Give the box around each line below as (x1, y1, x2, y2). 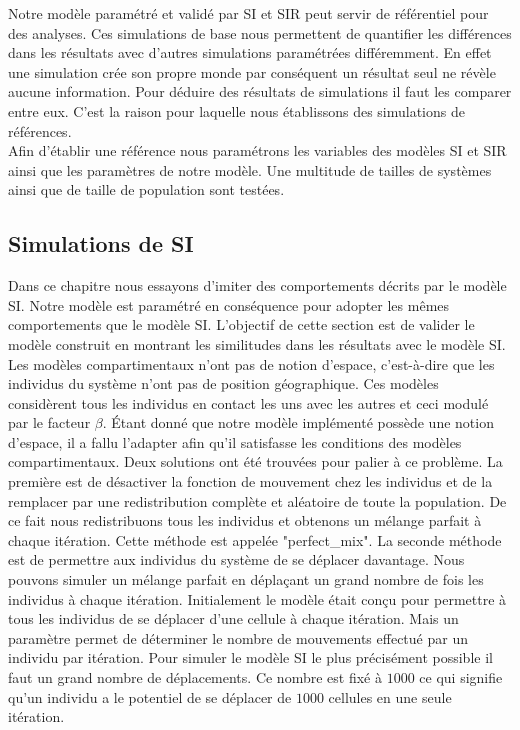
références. (8, 120, 72, 141)
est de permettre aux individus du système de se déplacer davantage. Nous (8, 549, 465, 570)
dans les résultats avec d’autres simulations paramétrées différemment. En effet (8, 42, 492, 63)
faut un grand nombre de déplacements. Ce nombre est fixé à (8, 667, 382, 688)
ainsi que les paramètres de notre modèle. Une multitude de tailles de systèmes (8, 159, 492, 180)
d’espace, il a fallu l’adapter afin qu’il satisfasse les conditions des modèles (8, 431, 462, 452)
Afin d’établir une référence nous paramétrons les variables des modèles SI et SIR (8, 140, 507, 161)
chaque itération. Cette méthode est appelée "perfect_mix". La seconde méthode (8, 529, 502, 550)
